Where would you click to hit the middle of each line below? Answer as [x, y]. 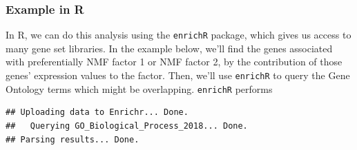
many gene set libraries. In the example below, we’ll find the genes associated [169, 48]
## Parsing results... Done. [73, 139]
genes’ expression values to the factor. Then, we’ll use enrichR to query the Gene [178, 75]
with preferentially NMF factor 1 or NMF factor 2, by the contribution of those [174, 62]
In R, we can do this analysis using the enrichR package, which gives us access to [178, 35]
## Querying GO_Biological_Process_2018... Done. [127, 126]
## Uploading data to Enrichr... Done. [97, 112]
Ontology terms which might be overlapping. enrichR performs [139, 88]
